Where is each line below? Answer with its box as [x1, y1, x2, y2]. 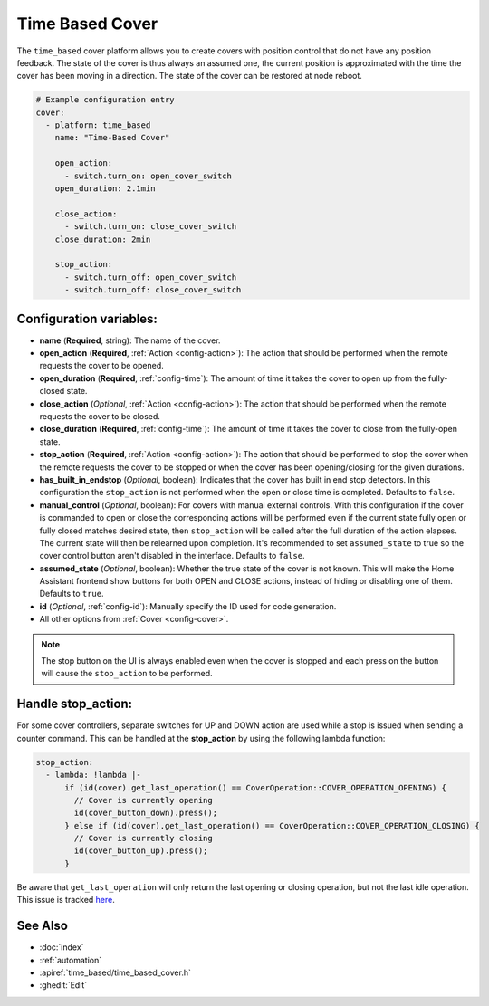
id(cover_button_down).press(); [73, 808, 217, 819]
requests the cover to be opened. [39, 360, 165, 371]
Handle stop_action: [16, 696, 133, 712]
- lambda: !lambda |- [45, 770, 142, 781]
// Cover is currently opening [73, 795, 213, 805]
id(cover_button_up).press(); [73, 846, 208, 856]
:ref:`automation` [39, 954, 102, 965]
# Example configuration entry [35, 95, 176, 105]
